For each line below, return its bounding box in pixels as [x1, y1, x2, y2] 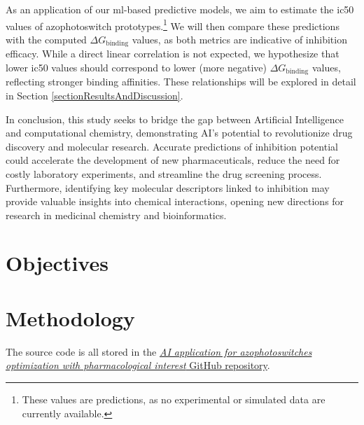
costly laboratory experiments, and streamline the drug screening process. [6, 166, 322, 181]
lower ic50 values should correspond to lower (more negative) [6, 60, 267, 74]
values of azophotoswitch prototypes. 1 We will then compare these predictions [6, 16, 339, 33]
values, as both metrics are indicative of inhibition [132, 32, 347, 46]
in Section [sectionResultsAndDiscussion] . [6, 88, 183, 102]
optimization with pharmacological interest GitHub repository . [6, 358, 270, 372]
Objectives [6, 249, 108, 277]
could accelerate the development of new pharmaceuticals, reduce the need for [6, 153, 340, 167]
